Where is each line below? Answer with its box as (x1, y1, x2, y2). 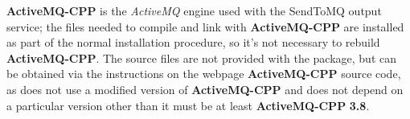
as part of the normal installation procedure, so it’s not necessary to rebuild (6, 34, 380, 51)
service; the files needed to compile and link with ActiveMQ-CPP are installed (6, 18, 404, 35)
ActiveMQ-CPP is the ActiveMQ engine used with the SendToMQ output (6, 2, 382, 18)
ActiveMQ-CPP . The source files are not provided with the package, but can (6, 49, 397, 66)
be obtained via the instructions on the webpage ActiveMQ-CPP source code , (6, 65, 401, 82)
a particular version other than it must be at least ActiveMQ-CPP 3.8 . (6, 96, 370, 113)
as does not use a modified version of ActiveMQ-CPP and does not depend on (6, 80, 404, 97)
